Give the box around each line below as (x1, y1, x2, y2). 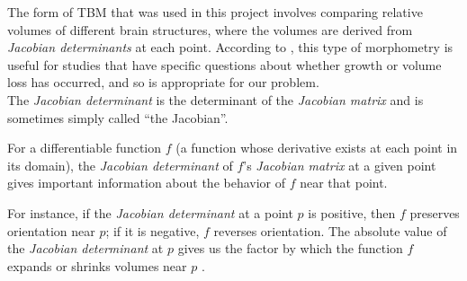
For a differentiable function (7, 138, 162, 157)
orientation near (7, 221, 95, 240)
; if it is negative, (105, 221, 200, 240)
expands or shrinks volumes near (7, 256, 187, 275)
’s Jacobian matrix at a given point (243, 155, 436, 174)
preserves (409, 203, 460, 222)
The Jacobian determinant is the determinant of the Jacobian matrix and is (7, 90, 424, 109)
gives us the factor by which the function (177, 239, 403, 258)
